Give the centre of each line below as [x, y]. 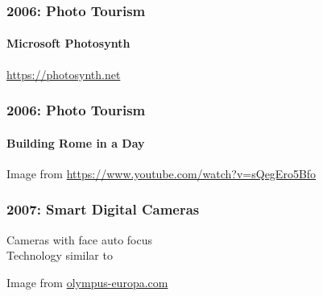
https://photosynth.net [64, 74]
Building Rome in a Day [76, 142]
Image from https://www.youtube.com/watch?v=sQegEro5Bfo [161, 173]
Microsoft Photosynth [68, 43]
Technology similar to [60, 255]
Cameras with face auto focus [80, 239]
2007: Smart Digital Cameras [103, 209]
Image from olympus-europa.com [87, 282]
